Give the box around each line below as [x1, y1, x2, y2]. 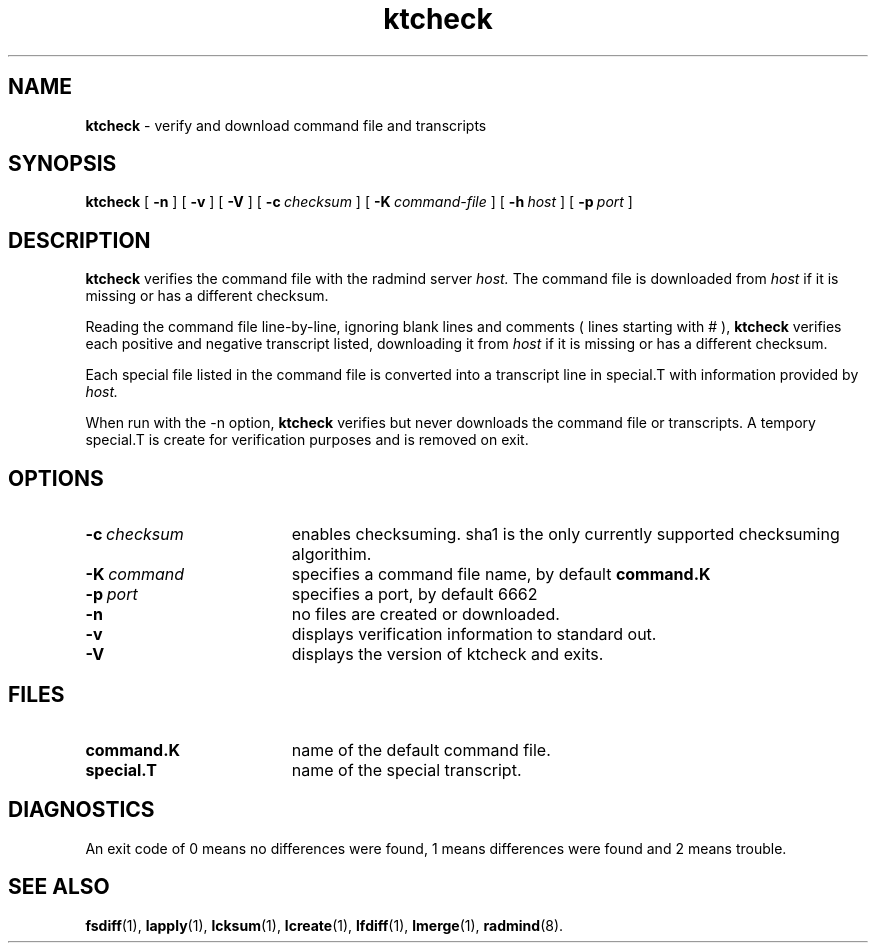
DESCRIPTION [8, 227, 151, 253]
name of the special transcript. [291, 759, 522, 780]
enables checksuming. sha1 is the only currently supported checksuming [291, 524, 840, 545]
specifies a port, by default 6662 [291, 584, 538, 605]
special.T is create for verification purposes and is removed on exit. [85, 431, 529, 449]
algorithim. [291, 544, 372, 565]
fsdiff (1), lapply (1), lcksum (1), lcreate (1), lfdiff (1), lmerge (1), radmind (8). [85, 916, 564, 934]
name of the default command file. [291, 739, 551, 760]
